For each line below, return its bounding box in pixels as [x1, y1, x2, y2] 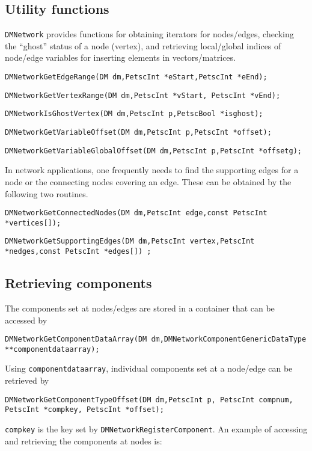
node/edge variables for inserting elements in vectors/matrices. [5, 51, 236, 64]
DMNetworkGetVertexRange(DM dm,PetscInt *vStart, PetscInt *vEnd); [5, 91, 281, 100]
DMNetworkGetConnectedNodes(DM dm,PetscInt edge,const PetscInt [5, 209, 268, 218]
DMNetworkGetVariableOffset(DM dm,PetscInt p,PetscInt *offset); [5, 128, 272, 137]
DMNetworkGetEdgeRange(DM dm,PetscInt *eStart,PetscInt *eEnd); [5, 73, 268, 82]
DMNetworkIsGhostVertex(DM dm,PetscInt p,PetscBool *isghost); [5, 109, 263, 118]
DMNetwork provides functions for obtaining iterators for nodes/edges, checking [5, 28, 294, 40]
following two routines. [5, 187, 88, 200]
